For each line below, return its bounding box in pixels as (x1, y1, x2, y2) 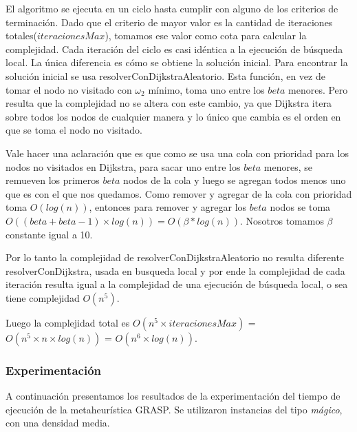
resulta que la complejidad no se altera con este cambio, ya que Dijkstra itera (6, 96, 332, 110)
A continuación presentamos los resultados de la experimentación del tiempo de (6, 389, 340, 403)
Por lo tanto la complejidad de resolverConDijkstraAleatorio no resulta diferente (6, 250, 345, 265)
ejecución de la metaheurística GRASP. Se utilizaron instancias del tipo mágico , (6, 402, 343, 416)
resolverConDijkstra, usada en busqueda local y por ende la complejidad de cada (6, 263, 345, 278)
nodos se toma (270, 200, 331, 214)
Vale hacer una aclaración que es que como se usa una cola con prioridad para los (6, 145, 349, 160)
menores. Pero (288, 82, 348, 96)
